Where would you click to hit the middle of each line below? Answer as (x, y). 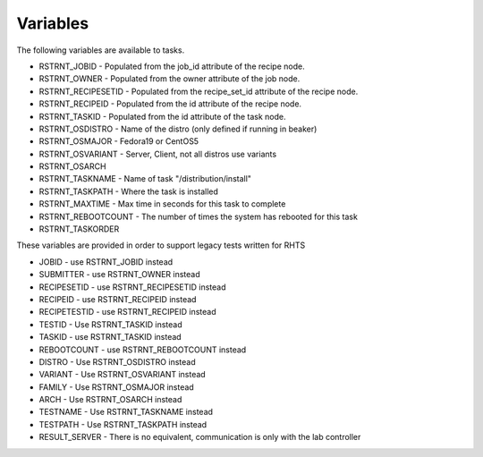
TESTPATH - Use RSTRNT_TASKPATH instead (123, 424)
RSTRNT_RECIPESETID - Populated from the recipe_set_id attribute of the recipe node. (199, 91)
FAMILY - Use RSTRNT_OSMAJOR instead (116, 387)
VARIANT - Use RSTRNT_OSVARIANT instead (122, 375)
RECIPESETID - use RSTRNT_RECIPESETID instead (132, 287)
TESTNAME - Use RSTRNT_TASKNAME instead (126, 412)
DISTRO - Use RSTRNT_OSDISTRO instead (117, 361)
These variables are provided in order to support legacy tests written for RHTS (161, 245)
